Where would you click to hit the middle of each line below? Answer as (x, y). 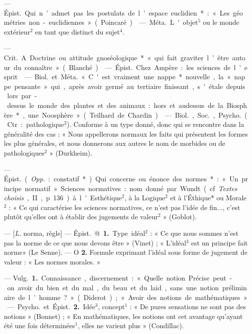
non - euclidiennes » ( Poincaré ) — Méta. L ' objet (113, 22)
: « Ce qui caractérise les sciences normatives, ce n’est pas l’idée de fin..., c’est (125, 207)
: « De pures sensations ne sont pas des (188, 307)
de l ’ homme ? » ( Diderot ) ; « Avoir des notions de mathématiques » (133, 297)
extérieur (17, 31)
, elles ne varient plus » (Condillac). (131, 325)
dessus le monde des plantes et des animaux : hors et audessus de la (115, 105)
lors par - (22, 96)
